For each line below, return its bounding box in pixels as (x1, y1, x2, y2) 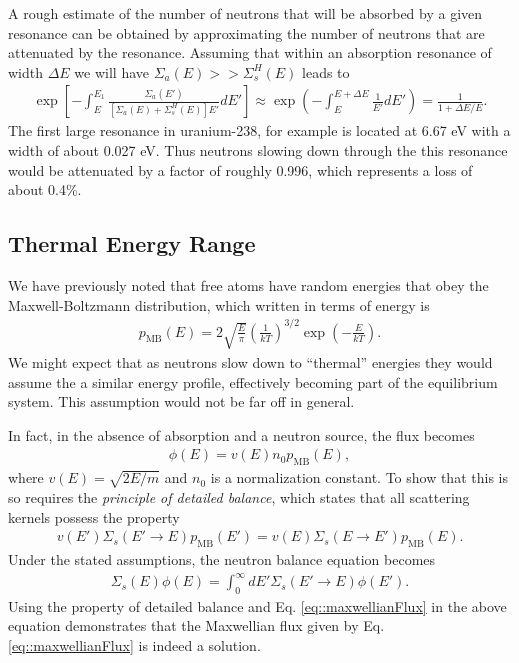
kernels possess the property (8, 506, 180, 527)
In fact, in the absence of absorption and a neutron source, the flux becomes (8, 424, 475, 445)
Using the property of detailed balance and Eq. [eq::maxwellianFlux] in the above (8, 595, 507, 616)
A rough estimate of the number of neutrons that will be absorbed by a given (8, 3, 483, 23)
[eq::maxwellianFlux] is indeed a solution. (8, 635, 261, 656)
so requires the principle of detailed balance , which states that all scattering (8, 486, 470, 507)
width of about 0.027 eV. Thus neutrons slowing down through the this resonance (8, 140, 508, 160)
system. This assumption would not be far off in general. (8, 391, 355, 412)
